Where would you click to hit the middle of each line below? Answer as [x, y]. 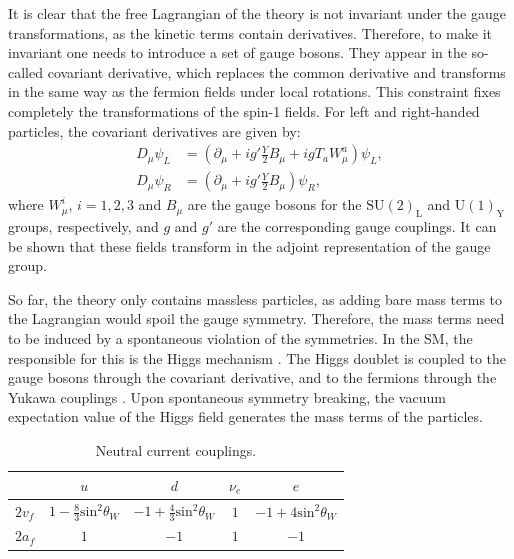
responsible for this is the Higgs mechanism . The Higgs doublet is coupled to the [257, 357]
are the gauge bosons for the [274, 204]
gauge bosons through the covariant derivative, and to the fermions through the [252, 377]
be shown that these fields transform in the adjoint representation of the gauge [249, 245]
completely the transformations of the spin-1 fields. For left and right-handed [244, 110]
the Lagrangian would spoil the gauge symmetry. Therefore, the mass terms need [256, 318]
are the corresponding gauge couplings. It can [357, 226]
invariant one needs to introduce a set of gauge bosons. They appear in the [237, 52]
